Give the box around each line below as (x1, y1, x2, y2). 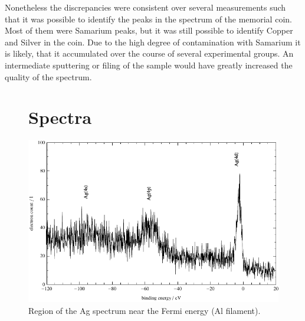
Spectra (28, 105, 92, 129)
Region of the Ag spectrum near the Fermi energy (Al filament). (28, 304, 261, 316)
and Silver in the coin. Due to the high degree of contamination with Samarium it (5, 35, 301, 48)
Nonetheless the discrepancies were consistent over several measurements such (5, 1, 286, 13)
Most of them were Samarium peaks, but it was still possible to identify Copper (5, 24, 293, 37)
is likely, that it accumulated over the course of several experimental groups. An (5, 47, 294, 60)
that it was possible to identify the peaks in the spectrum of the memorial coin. (5, 12, 292, 25)
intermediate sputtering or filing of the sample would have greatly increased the (5, 58, 293, 71)
